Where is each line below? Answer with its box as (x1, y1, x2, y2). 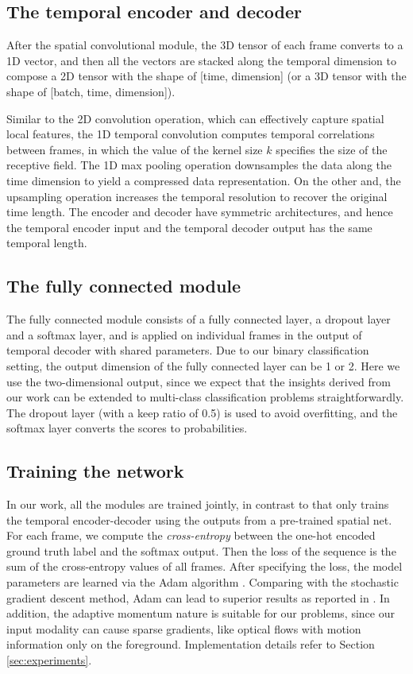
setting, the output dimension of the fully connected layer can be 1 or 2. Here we (6, 357, 400, 374)
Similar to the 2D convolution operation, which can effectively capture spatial (6, 110, 384, 126)
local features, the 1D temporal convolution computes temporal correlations (6, 126, 375, 142)
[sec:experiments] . (6, 652, 92, 668)
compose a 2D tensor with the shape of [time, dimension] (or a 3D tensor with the (6, 68, 407, 84)
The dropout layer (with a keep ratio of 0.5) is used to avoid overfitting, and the (6, 404, 398, 420)
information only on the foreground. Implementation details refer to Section (6, 636, 375, 653)
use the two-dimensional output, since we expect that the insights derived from (6, 373, 391, 389)
